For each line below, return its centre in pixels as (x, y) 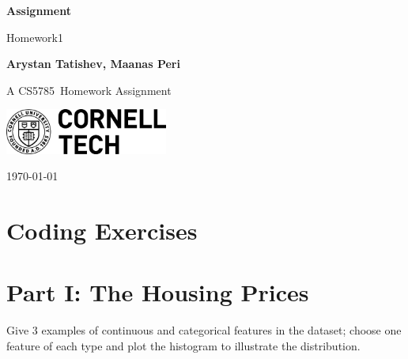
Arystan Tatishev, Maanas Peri (93, 64)
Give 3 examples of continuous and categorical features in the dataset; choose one (204, 330)
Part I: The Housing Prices (158, 292)
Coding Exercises (102, 231)
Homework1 (35, 37)
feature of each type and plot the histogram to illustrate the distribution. (183, 345)
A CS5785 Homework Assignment (89, 90)
